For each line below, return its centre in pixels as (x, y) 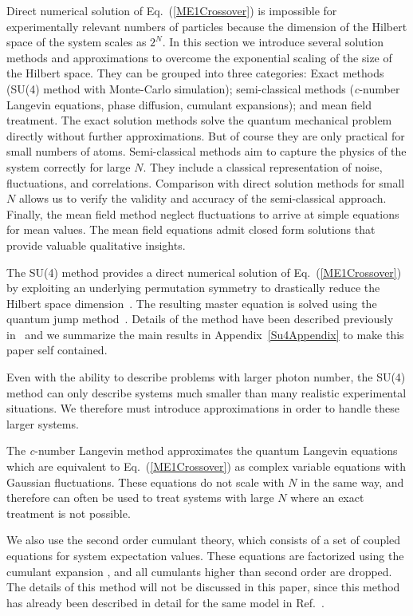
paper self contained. (57, 350)
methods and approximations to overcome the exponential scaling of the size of (199, 57)
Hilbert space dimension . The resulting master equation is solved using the (192, 303)
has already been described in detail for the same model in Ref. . (165, 602)
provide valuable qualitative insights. (96, 245)
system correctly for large (69, 166)
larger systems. (43, 423)
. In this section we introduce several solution (273, 42)
